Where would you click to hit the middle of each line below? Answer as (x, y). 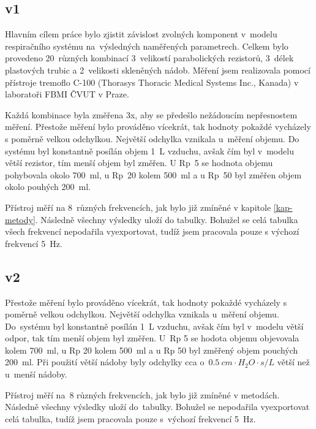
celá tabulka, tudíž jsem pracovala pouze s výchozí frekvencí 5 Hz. (130, 418)
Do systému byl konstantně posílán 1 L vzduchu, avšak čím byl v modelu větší (154, 326)
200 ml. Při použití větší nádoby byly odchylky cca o (105, 362)
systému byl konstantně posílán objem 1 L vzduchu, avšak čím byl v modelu (149, 150)
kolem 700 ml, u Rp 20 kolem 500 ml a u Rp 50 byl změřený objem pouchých (152, 350)
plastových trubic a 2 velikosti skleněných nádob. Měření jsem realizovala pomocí (158, 70)
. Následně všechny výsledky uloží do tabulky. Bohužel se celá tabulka (167, 219)
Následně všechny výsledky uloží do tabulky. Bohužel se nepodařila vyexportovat (157, 407)
